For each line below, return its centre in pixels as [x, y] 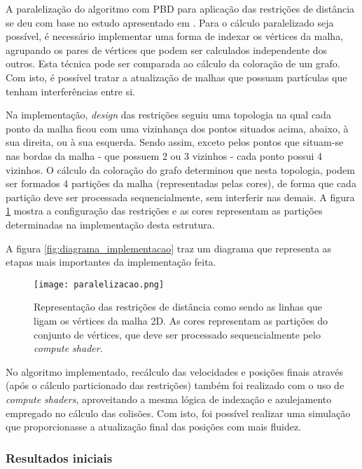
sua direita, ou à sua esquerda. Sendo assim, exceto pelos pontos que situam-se [175, 142]
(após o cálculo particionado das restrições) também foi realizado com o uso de [175, 385]
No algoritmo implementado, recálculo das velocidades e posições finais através [174, 371]
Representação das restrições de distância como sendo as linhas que [178, 307]
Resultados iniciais [59, 457]
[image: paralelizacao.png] [99, 284]
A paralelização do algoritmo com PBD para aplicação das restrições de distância [180, 8]
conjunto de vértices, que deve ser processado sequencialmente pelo [177, 334]
